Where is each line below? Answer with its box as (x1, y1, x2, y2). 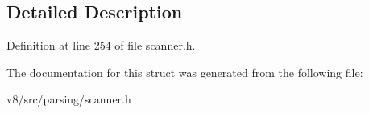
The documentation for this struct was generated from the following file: (6, 63, 363, 80)
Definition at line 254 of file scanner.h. (6, 37, 196, 54)
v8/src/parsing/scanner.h (6, 91, 131, 107)
